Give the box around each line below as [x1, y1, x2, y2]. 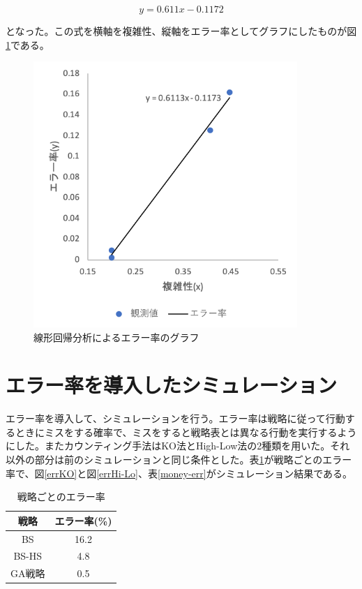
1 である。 [6, 37, 50, 52]
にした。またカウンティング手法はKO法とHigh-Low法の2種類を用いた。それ [6, 438, 350, 453]
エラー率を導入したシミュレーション [6, 371, 337, 399]
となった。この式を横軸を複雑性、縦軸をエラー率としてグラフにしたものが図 [6, 24, 357, 38]
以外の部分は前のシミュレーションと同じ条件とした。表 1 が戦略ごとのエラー [6, 452, 352, 466]
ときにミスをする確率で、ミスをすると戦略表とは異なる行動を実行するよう [15, 424, 357, 439]
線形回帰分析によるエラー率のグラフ [33, 329, 199, 344]
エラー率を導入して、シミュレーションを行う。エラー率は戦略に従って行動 [6, 411, 345, 426]
